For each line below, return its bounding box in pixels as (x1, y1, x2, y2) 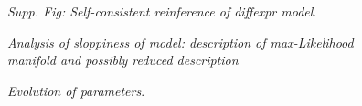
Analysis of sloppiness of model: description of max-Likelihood (7, 32, 354, 51)
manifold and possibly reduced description (7, 50, 239, 69)
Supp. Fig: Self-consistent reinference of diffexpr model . (7, 2, 317, 20)
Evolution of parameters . (7, 80, 145, 100)
